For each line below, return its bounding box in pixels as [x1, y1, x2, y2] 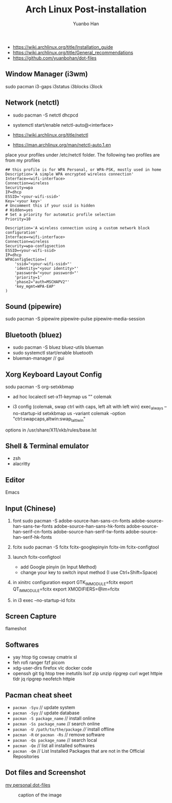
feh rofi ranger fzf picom [12, 659, 65, 665]
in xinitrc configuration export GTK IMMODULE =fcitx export [12, 579, 133, 586]
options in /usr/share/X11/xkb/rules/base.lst [5, 427, 97, 433]
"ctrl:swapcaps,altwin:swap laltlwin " [12, 416, 86, 423]
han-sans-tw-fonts [12, 523, 53, 530]
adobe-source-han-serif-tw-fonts [53, 528, 125, 535]
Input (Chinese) [5, 504, 56, 513]
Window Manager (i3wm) [5, 70, 88, 79]
